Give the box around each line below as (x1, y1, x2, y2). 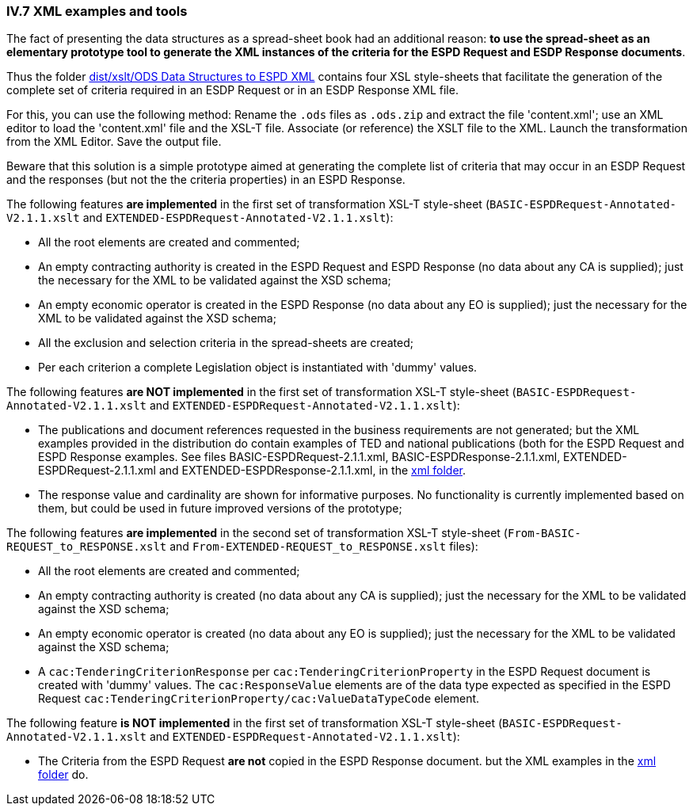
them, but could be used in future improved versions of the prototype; (38, 501, 402, 516)
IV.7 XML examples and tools (6, 3, 188, 19)
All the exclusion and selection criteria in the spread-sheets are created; (38, 336, 413, 350)
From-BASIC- (507, 527, 581, 540)
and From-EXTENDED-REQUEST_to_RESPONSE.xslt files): (169, 539, 478, 554)
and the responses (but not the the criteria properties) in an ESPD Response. (6, 173, 406, 187)
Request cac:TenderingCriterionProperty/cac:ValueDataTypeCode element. (38, 692, 480, 706)
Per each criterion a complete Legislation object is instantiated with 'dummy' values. (38, 360, 478, 375)
